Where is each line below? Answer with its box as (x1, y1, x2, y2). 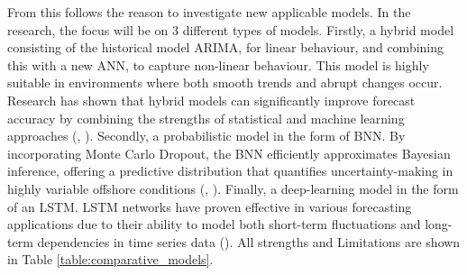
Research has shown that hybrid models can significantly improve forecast (7, 90, 416, 109)
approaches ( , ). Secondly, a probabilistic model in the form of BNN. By (7, 126, 406, 145)
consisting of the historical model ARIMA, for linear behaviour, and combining (7, 38, 444, 57)
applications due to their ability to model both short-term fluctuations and (7, 215, 421, 234)
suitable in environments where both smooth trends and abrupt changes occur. (7, 73, 443, 92)
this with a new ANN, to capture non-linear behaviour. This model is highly (7, 55, 429, 74)
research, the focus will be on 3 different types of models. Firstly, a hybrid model (7, 20, 454, 39)
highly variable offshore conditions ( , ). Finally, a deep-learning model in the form (7, 179, 459, 197)
